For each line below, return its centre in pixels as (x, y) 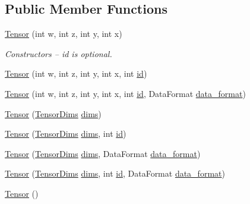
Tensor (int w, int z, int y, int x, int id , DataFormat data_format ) (125, 93)
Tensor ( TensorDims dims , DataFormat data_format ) (103, 153)
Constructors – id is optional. (58, 53)
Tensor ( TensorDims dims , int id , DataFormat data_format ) (115, 173)
